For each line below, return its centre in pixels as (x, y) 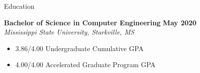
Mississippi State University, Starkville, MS (69, 32)
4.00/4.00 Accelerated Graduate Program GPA (85, 64)
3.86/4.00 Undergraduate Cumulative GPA (80, 48)
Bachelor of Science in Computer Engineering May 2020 (100, 22)
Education (19, 6)
